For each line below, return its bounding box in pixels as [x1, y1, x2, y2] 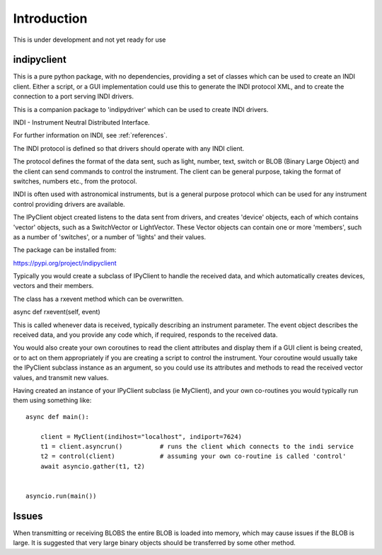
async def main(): [25, 413, 90, 420]
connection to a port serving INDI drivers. [13, 92, 134, 101]
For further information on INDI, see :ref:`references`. [13, 131, 168, 139]
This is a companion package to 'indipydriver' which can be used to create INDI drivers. [13, 105, 269, 113]
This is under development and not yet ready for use [13, 35, 166, 44]
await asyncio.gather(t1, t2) [40, 462, 145, 470]
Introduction [13, 11, 88, 26]
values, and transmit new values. [13, 373, 109, 382]
